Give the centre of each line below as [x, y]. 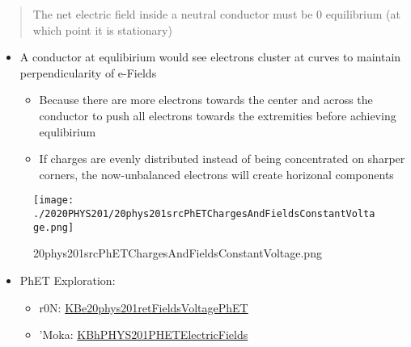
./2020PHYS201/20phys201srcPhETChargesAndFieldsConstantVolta [204, 214]
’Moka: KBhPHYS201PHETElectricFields [144, 334]
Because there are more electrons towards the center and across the [206, 100]
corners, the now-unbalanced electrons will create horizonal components [216, 174]
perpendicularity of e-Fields [88, 72]
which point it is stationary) [102, 29]
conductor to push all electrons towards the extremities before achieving [218, 115]
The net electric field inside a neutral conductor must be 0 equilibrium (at [216, 14]
